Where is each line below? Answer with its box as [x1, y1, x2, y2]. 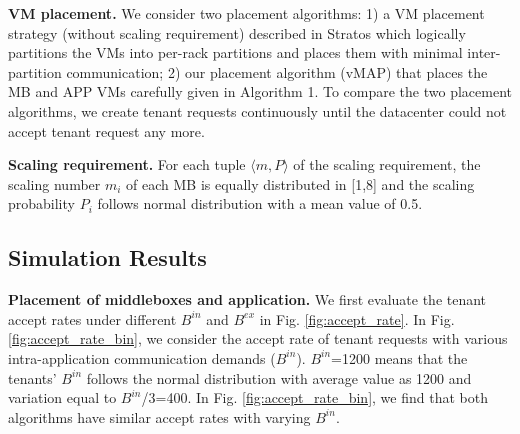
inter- [467, 42, 501, 63]
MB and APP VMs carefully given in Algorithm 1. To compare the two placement [8, 81, 512, 102]
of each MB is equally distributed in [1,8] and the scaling [126, 173, 475, 194]
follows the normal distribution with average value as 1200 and [86, 367, 472, 388]
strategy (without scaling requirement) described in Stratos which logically [8, 22, 466, 43]
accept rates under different [8, 308, 177, 329]
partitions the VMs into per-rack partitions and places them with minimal [8, 42, 463, 63]
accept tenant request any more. [8, 120, 205, 141]
